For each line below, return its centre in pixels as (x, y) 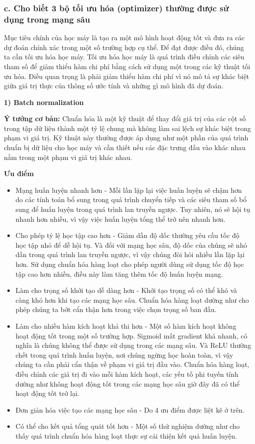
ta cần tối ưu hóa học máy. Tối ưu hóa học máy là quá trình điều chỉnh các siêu (124, 57)
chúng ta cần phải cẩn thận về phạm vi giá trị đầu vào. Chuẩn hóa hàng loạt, (132, 364)
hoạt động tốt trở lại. (47, 393)
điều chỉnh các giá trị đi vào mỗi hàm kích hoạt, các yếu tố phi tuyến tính (127, 374)
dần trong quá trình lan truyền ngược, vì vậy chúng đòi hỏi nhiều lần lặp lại (130, 254)
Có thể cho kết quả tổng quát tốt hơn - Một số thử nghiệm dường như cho (127, 426)
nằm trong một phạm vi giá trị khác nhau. (68, 157)
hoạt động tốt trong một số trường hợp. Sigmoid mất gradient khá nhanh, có (131, 335)
